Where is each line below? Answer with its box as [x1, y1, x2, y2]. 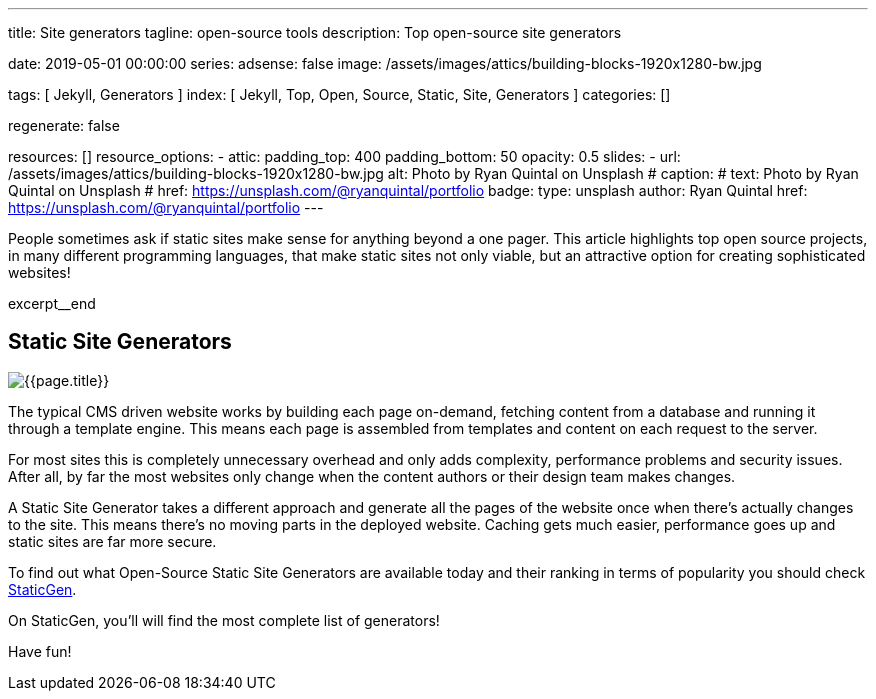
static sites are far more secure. [8, 532, 217, 550]
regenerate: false [8, 117, 120, 134]
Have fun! [8, 642, 72, 660]
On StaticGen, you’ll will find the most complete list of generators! [8, 611, 440, 629]
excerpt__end [8, 295, 96, 312]
